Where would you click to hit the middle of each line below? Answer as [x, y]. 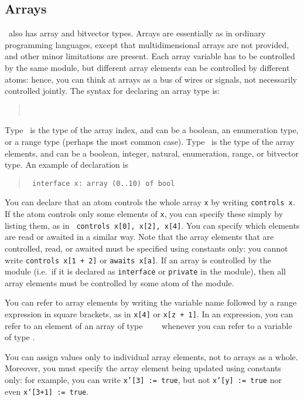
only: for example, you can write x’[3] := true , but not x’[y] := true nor [143, 380]
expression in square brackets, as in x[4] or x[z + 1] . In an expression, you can [149, 314]
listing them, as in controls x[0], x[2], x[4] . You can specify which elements [152, 225]
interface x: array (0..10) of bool [103, 183]
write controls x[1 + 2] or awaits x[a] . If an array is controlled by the [138, 260]
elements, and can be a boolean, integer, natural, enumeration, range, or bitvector [152, 153]
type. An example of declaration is [66, 165]
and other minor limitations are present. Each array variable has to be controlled [150, 56]
